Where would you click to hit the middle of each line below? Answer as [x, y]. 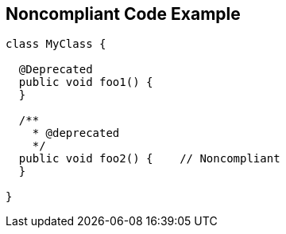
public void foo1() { [86, 82]
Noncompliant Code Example [123, 14]
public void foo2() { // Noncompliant [149, 159]
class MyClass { [56, 44]
